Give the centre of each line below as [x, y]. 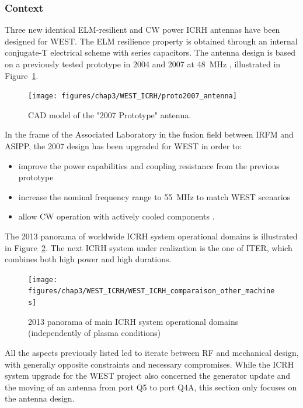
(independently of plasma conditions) [95, 333]
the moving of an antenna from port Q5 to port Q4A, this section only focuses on [151, 387]
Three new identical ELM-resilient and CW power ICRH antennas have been [142, 30]
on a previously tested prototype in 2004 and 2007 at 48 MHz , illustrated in [143, 64]
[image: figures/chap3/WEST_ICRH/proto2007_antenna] [133, 96]
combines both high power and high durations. [88, 259]
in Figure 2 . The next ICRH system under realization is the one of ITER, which [149, 247]
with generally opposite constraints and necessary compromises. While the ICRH [149, 364]
